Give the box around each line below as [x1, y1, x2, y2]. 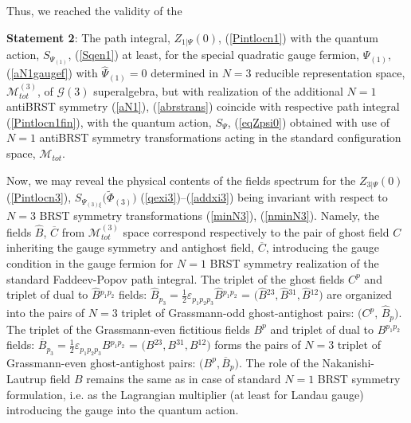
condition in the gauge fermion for [6, 255, 174, 272]
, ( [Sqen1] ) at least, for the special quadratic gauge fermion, [68, 46, 360, 63]
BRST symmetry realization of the [209, 255, 379, 272]
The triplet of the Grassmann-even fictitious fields [6, 320, 250, 337]
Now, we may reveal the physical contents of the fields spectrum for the [6, 171, 356, 188]
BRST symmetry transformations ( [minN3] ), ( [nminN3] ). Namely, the [39, 207, 380, 224]
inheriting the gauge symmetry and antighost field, [6, 239, 254, 256]
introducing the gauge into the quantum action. [6, 401, 239, 418]
